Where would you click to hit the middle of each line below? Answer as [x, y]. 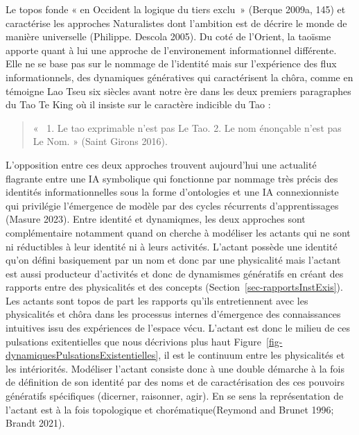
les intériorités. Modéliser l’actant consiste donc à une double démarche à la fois [175, 368]
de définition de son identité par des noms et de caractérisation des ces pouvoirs [175, 382]
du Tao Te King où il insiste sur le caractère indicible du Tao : [138, 104]
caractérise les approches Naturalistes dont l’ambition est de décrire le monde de [176, 23]
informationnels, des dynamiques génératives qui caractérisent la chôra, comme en [179, 77]
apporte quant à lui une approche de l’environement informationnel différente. [171, 50]
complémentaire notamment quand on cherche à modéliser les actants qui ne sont [178, 232]
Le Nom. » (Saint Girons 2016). [100, 141]
